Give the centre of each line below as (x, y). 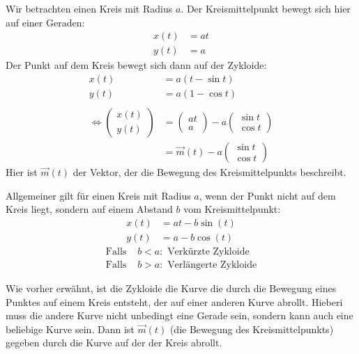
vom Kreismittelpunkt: (232, 209)
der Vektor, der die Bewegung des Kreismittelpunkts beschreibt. (209, 172)
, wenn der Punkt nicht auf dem (267, 195)
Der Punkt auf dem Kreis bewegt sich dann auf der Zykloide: (136, 65)
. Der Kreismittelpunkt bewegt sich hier (266, 8)
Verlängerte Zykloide (212, 265)
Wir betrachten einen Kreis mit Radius (89, 8)
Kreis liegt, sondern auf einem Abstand (89, 209)
